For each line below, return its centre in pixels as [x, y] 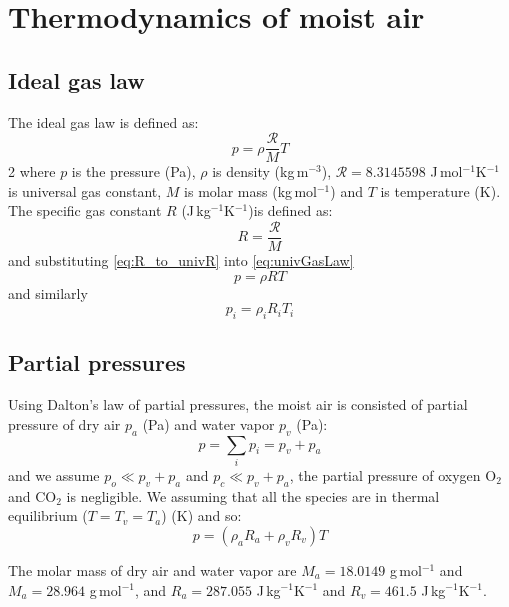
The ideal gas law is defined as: [103, 121]
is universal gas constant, [85, 190]
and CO [32, 495]
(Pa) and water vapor [208, 423]
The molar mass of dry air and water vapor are [152, 569]
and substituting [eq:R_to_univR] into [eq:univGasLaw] [181, 260]
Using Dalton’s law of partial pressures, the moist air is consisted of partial [238, 404]
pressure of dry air [64, 423]
